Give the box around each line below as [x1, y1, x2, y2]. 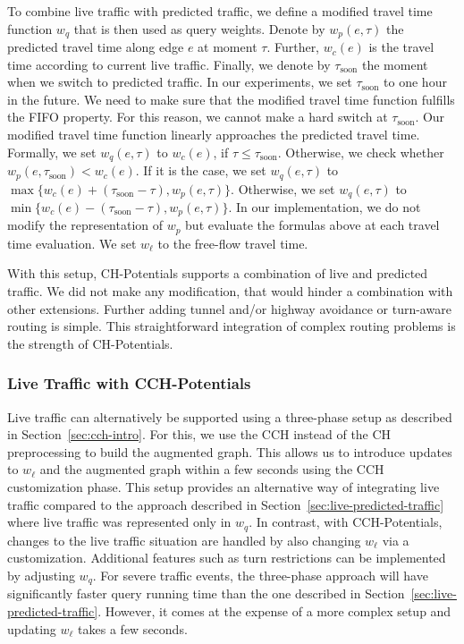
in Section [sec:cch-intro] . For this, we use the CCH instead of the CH [7, 425, 392, 444]
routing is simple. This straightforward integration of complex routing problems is [7, 317, 456, 335]
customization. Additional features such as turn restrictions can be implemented [7, 548, 446, 567]
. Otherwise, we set [231, 179, 335, 198]
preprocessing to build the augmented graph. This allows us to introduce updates [7, 442, 452, 461]
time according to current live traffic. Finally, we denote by [7, 55, 331, 73]
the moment [361, 55, 428, 73]
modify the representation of [7, 216, 164, 234]
